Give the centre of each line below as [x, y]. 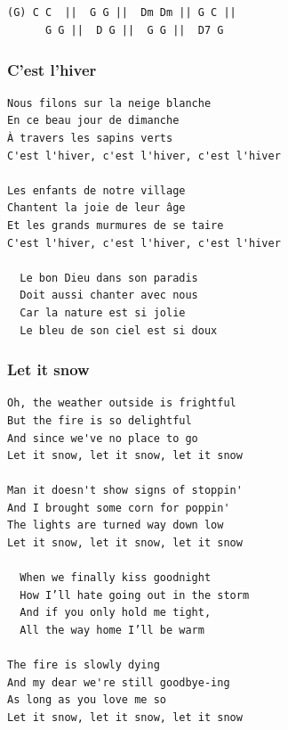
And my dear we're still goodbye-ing [119, 682]
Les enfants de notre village [96, 190]
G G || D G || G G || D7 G [134, 30]
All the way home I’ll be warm [112, 631]
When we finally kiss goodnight [116, 578]
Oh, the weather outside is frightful [122, 403]
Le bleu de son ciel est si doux [119, 330]
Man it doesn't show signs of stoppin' [125, 491]
